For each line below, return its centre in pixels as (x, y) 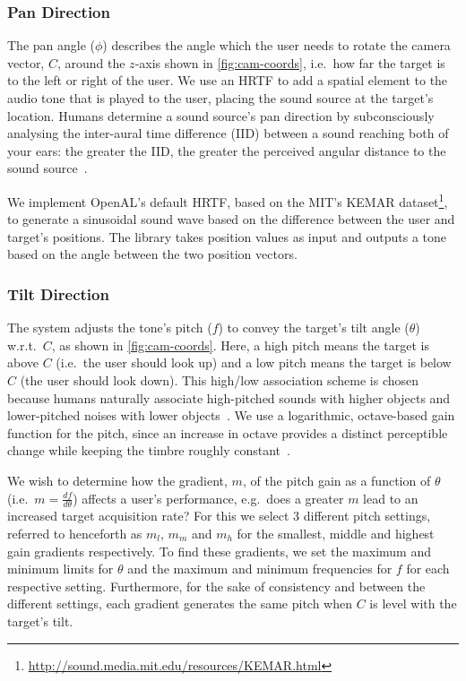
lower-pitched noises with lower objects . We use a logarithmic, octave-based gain (231, 415)
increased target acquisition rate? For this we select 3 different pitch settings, (219, 516)
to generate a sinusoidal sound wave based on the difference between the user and (231, 219)
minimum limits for (60, 569)
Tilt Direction (58, 293)
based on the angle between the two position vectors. (152, 254)
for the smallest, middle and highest (336, 533)
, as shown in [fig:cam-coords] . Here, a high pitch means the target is (241, 345)
